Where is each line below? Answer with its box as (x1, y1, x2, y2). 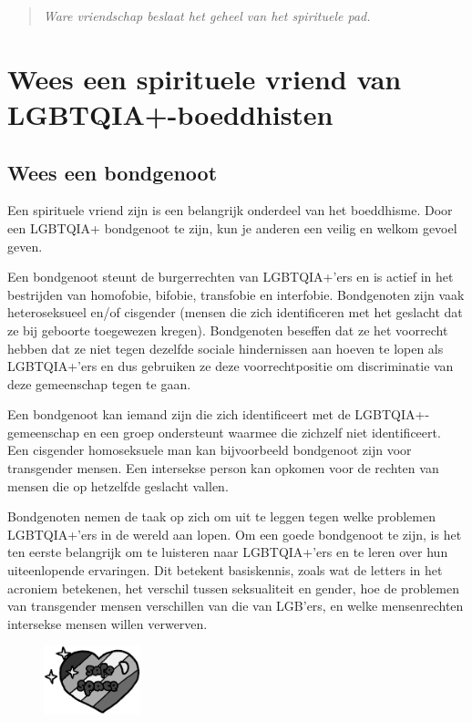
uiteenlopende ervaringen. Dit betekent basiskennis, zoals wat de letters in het (7, 561, 443, 580)
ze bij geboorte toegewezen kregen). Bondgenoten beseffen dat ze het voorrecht (7, 320, 448, 339)
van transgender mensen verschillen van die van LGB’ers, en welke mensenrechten (7, 596, 464, 615)
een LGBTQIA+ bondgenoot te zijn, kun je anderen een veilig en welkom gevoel (7, 218, 457, 237)
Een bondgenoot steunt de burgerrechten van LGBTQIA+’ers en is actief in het (7, 267, 454, 286)
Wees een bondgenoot (7, 158, 218, 186)
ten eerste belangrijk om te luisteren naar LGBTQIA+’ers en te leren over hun (7, 542, 448, 562)
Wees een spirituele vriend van (7, 59, 402, 97)
